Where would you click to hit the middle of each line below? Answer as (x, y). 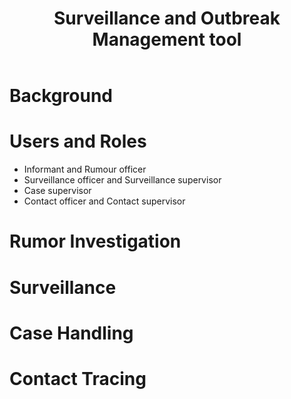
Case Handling (71, 333)
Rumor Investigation (95, 241)
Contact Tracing (78, 378)
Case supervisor (57, 191)
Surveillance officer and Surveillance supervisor (122, 180)
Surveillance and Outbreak (167, 18)
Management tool (167, 39)
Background (61, 96)
